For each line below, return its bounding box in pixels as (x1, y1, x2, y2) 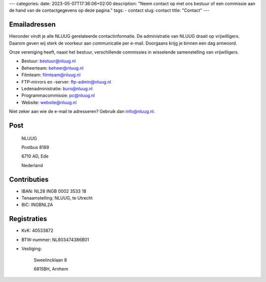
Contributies (9, 175, 49, 184)
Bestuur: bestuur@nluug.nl (21, 58, 76, 64)
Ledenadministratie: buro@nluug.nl (21, 86, 93, 92)
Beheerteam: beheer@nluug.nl (21, 65, 84, 71)
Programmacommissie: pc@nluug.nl (21, 92, 95, 98)
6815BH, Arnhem (33, 266, 68, 272)
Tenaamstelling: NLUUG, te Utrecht (21, 195, 93, 201)
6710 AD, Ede (21, 153, 49, 159)
